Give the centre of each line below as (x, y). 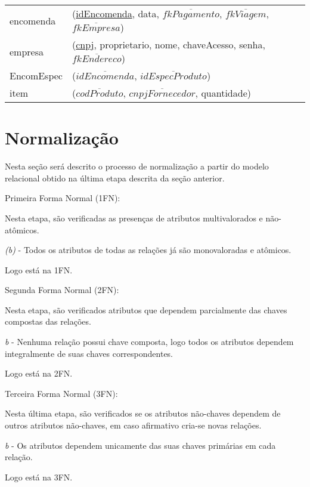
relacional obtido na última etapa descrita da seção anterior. (115, 178)
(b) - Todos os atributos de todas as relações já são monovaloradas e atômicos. (148, 250)
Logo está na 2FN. (39, 373)
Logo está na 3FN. (39, 477)
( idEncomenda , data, (116, 13)
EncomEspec (36, 75)
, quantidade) (223, 93)
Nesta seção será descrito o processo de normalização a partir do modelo (137, 166)
